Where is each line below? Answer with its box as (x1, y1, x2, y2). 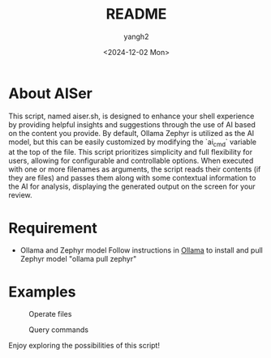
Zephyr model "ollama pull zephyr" (19, 254, 137, 264)
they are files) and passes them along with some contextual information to (8, 173, 256, 183)
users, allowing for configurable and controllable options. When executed (8, 156, 254, 166)
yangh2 (123, 32, 149, 41)
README (105, 5, 167, 23)
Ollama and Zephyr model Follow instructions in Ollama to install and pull (19, 245, 264, 255)
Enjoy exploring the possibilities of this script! (8, 341, 161, 351)
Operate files (28, 309, 72, 319)
